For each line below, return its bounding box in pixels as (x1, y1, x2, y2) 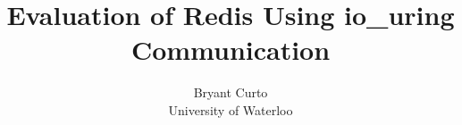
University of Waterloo (168, 100, 293, 119)
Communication (130, 31, 331, 68)
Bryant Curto (193, 83, 268, 102)
